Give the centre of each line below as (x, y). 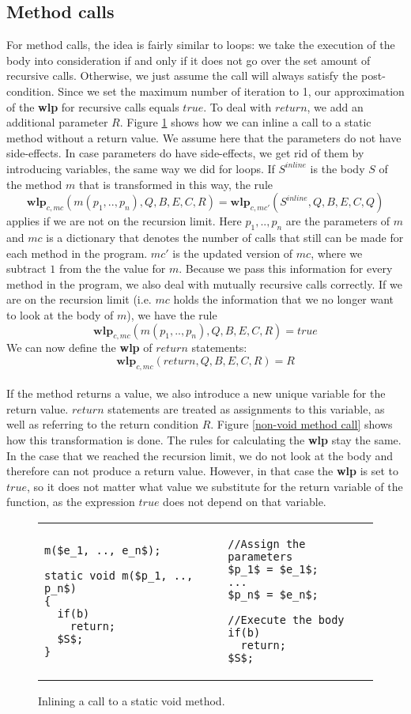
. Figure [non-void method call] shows (302, 424)
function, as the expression (71, 502)
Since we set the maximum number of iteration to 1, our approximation (231, 91)
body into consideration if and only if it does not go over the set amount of (189, 60)
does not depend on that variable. (245, 502)
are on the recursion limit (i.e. (79, 299)
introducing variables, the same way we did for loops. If (141, 168)
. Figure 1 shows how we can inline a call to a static (245, 122)
